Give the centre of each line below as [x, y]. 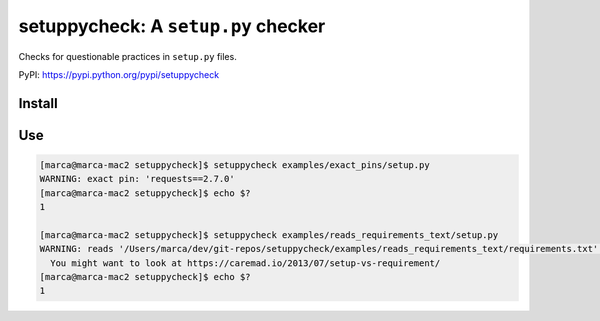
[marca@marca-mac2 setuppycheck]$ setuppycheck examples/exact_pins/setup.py [234, 164]
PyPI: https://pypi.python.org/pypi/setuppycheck [119, 74]
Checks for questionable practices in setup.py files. [127, 56]
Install [38, 103]
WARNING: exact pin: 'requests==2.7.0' [137, 179]
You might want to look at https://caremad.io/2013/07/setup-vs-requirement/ [245, 263]
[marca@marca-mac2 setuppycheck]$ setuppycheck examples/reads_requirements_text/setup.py [269, 234]
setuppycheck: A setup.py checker [172, 26]
